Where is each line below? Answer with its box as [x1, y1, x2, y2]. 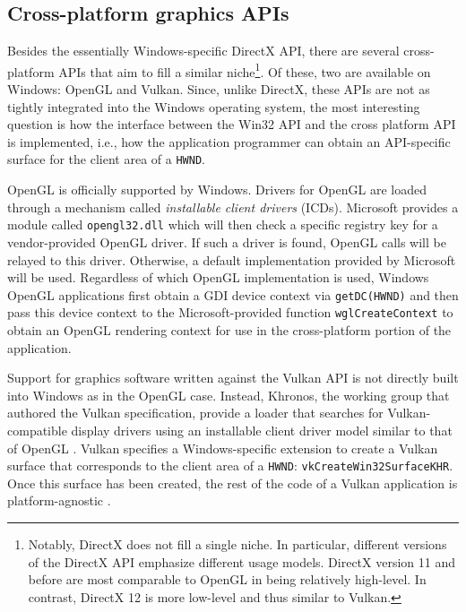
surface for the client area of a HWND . [7, 150, 205, 168]
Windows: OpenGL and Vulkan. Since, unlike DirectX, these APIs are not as [7, 80, 430, 99]
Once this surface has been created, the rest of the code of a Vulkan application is [7, 473, 458, 492]
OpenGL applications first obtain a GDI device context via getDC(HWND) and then [7, 285, 459, 304]
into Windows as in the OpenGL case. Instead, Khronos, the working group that [7, 385, 450, 404]
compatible [7, 420, 67, 439]
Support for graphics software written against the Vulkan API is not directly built [7, 368, 459, 387]
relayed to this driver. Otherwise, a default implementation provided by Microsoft [7, 250, 456, 269]
